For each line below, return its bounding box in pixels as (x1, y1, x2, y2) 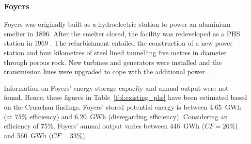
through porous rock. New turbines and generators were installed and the (4, 57, 222, 67)
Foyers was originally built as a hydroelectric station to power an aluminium (4, 19, 231, 29)
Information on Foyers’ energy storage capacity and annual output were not (4, 82, 229, 93)
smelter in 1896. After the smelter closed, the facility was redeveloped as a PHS (4, 28, 240, 38)
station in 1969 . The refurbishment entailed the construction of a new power (4, 38, 233, 48)
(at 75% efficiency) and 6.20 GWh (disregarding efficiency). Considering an (4, 111, 228, 121)
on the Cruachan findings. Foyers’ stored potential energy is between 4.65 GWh (4, 101, 241, 112)
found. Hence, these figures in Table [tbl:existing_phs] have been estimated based (4, 92, 247, 102)
